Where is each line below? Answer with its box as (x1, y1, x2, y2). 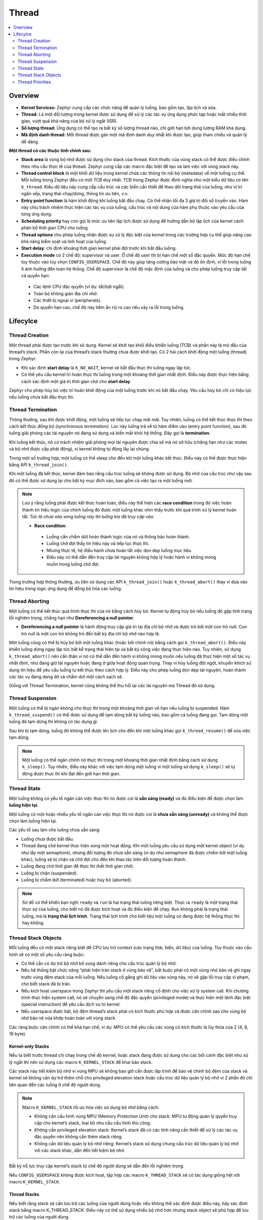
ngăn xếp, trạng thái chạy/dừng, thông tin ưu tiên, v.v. (21, 191, 129, 197)
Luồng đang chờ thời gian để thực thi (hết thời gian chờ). (21, 863, 134, 869)
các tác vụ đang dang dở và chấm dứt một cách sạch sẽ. (9, 674, 123, 680)
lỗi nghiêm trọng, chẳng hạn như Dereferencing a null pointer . (9, 615, 135, 621)
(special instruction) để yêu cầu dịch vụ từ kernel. (21, 1001, 121, 1007)
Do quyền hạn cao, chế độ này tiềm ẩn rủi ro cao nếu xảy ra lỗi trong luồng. (33, 304, 185, 310)
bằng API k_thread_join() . (9, 462, 69, 468)
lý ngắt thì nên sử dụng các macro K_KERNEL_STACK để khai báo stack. (9, 1059, 153, 1065)
